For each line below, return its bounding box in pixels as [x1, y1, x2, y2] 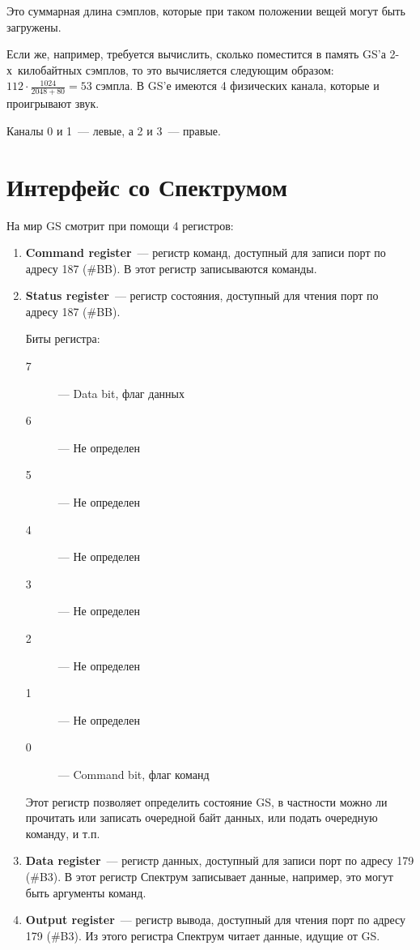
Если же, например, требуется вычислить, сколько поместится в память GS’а [6, 45, 386, 62]
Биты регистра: [25, 330, 100, 347]
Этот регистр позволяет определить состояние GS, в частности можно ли [25, 793, 388, 810]
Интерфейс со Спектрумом [6, 169, 287, 203]
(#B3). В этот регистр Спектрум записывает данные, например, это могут [25, 867, 393, 884]
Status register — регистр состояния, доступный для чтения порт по [25, 287, 379, 304]
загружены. [6, 18, 62, 35]
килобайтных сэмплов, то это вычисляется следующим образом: [17, 61, 334, 78]
